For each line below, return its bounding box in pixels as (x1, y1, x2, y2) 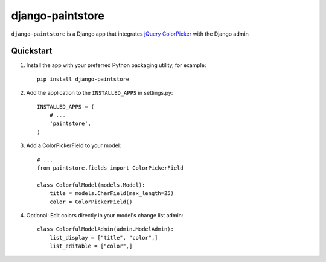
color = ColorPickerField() (49, 198, 133, 205)
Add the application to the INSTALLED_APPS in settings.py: (26, 89, 173, 97)
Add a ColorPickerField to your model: (26, 142, 121, 149)
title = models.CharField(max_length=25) (49, 190, 174, 197)
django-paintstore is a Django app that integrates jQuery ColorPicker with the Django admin (11, 30, 249, 37)
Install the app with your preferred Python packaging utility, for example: (26, 62, 206, 69)
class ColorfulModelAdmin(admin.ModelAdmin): (37, 226, 174, 232)
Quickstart (11, 46, 53, 56)
